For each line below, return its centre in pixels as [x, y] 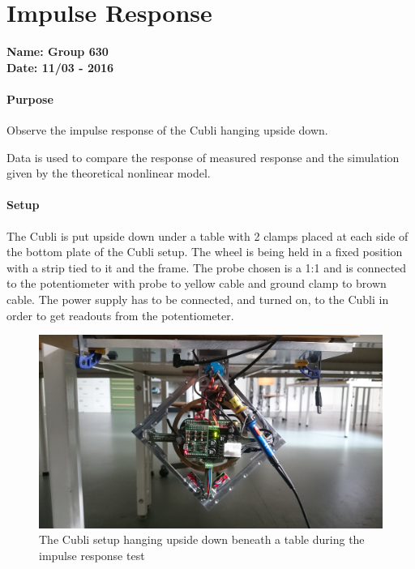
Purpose [30, 98]
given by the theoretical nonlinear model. [109, 173]
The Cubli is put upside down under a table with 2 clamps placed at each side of [207, 235]
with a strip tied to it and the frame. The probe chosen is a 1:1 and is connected [207, 267]
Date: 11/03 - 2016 [60, 67]
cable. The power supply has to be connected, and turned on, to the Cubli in [198, 299]
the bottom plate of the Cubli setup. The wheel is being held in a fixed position [205, 252]
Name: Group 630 [58, 51]
